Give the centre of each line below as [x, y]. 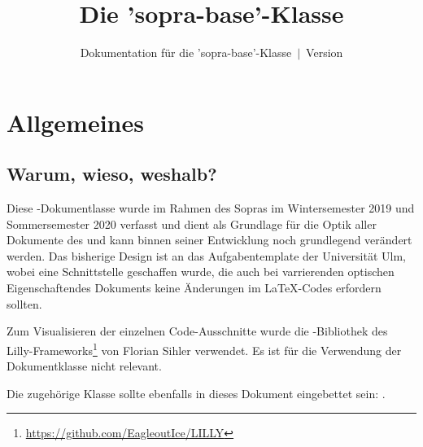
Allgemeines [75, 122]
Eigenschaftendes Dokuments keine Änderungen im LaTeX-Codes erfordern [194, 288]
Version [325, 53]
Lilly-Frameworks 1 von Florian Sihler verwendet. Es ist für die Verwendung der [204, 348]
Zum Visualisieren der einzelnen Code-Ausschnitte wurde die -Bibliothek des [197, 331]
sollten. [24, 303]
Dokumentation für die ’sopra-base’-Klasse [186, 53]
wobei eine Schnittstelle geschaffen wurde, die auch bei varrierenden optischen [201, 272]
